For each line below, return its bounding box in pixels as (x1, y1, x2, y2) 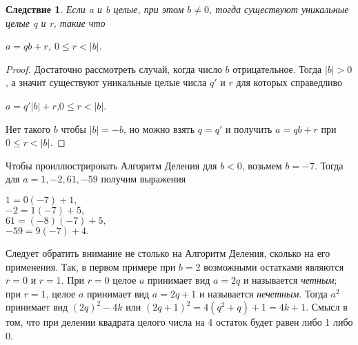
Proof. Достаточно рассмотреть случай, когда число (6, 61, 222, 76)
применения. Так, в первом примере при (6, 259, 176, 273)
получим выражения (101, 171, 186, 186)
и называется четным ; (243, 273, 337, 287)
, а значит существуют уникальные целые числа (6, 75, 207, 90)
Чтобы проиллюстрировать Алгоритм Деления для (6, 158, 217, 172)
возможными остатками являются (203, 259, 344, 273)
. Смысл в (306, 300, 348, 314)
